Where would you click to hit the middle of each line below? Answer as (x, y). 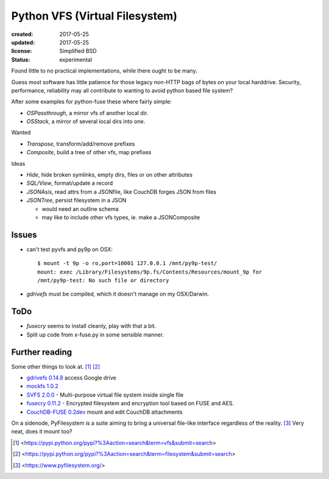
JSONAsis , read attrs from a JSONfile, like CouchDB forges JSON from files (121, 191)
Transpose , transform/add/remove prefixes (81, 144)
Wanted (21, 133)
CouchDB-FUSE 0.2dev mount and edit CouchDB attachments (104, 412)
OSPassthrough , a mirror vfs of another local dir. (87, 113)
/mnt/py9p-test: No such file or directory (103, 281)
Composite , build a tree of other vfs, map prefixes (89, 152)
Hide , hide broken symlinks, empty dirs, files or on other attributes (110, 175)
